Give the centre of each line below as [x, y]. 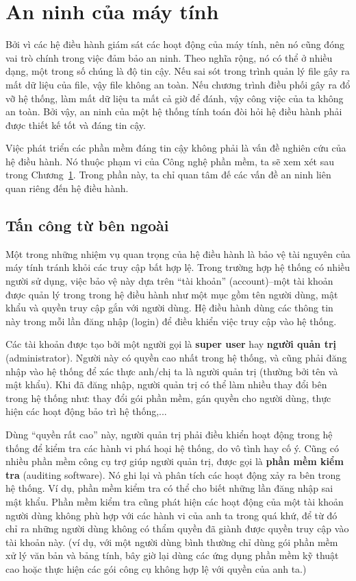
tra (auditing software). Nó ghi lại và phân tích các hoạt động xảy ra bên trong [173, 474]
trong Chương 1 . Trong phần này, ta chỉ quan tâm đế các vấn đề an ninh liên [168, 175]
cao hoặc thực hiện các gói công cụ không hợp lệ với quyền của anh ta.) [156, 568]
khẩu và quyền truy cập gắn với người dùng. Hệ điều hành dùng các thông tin [169, 308]
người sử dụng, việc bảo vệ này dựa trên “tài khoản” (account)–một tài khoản [169, 281]
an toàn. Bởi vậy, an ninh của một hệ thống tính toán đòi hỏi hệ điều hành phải [174, 111]
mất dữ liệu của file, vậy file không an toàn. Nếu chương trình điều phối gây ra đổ [178, 84]
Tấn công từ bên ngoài [87, 225]
